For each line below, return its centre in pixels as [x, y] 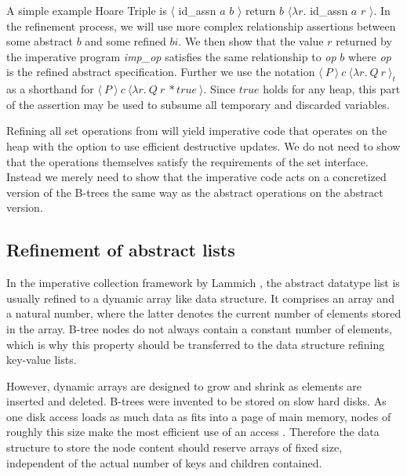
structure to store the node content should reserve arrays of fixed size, [174, 447]
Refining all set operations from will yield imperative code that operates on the [197, 131]
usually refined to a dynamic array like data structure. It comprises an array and [200, 298]
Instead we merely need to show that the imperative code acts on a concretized [196, 177]
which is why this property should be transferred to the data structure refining [196, 344]
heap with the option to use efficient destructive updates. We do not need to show [203, 145]
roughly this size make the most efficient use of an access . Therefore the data [193, 432]
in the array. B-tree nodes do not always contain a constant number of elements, [199, 328]
